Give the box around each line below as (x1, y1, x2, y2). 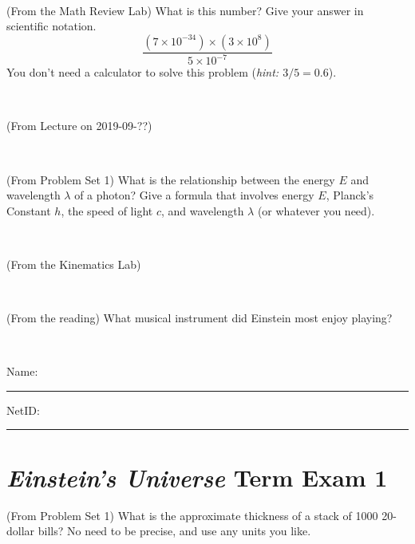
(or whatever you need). (257, 202, 375, 219)
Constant (6, 202, 51, 219)
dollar (6, 522, 35, 539)
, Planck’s (326, 187, 374, 203)
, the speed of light (61, 202, 153, 219)
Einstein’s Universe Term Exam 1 (6, 460, 388, 494)
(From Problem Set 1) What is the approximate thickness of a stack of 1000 (6, 507, 378, 523)
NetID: (6, 401, 40, 418)
